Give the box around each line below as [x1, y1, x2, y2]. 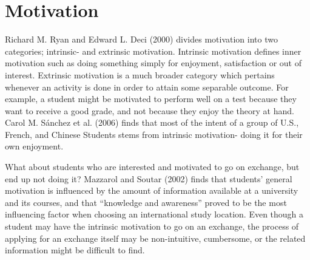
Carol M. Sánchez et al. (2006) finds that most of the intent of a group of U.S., [5, 116, 299, 129]
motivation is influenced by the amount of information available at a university [5, 184, 298, 197]
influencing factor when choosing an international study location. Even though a [5, 208, 304, 221]
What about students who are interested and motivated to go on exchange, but [5, 160, 300, 173]
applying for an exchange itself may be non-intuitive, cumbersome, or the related [5, 231, 306, 244]
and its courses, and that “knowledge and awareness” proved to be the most [5, 196, 287, 208]
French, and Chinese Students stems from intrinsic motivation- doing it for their [5, 128, 303, 140]
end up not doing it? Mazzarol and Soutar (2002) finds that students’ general [5, 172, 292, 185]
